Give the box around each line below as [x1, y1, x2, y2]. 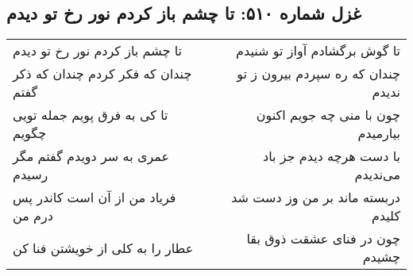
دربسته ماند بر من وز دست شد [231, 188, 400, 207]
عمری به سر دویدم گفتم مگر [13, 147, 170, 166]
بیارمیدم [357, 124, 400, 143]
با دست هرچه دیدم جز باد [263, 147, 400, 166]
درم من [13, 206, 53, 225]
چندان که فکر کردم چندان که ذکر [13, 64, 192, 83]
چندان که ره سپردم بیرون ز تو [237, 64, 400, 83]
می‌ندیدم [354, 165, 400, 184]
